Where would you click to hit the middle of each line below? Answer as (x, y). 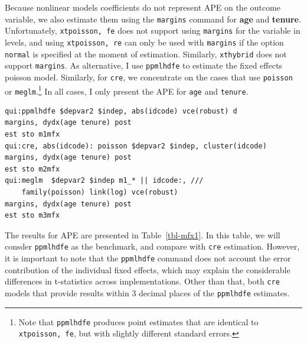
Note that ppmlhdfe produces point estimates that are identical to (138, 321)
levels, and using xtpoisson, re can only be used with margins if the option (144, 42)
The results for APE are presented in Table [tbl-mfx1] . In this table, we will (143, 234)
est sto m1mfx (32, 135)
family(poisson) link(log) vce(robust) (100, 192)
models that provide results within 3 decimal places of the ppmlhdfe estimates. (147, 292)
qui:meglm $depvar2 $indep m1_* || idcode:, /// (104, 181)
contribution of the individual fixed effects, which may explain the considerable (148, 269)
